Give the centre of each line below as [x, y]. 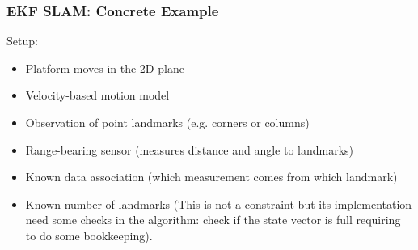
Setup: [22, 41]
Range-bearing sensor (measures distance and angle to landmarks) [190, 149]
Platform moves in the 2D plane [105, 68]
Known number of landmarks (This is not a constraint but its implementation [219, 203]
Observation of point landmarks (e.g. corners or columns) [167, 122]
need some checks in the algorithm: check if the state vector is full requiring [213, 220]
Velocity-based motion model [97, 95]
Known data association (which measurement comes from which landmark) [211, 177]
